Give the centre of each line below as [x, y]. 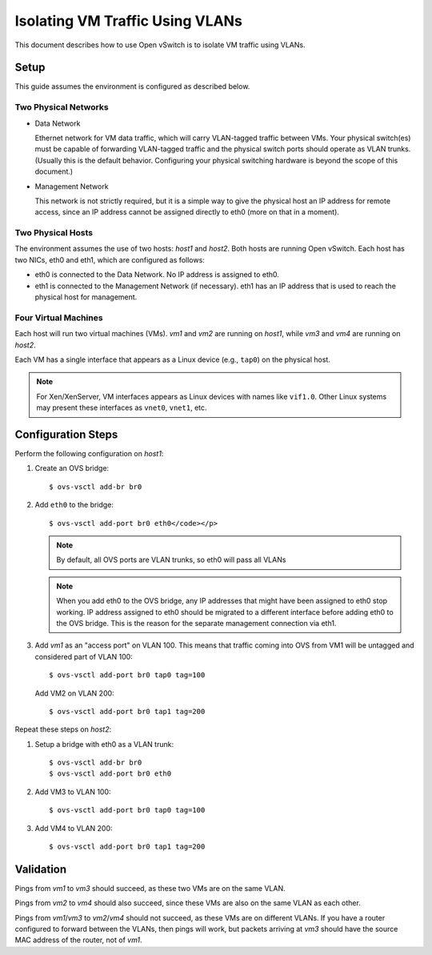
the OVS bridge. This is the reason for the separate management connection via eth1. [196, 623]
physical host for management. [86, 297]
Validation [41, 869]
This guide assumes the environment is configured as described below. [132, 86]
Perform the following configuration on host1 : [89, 454]
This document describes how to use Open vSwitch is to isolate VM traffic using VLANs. [160, 45]
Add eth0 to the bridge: [74, 505]
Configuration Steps [66, 434]
